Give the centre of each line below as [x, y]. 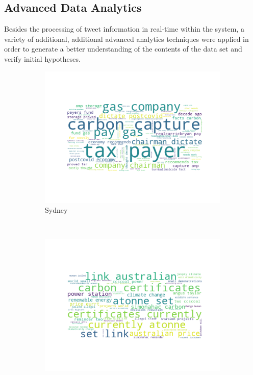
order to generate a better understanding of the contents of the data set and [123, 49]
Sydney [56, 210]
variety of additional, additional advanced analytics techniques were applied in [127, 39]
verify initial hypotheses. [42, 58]
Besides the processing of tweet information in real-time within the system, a [124, 29]
